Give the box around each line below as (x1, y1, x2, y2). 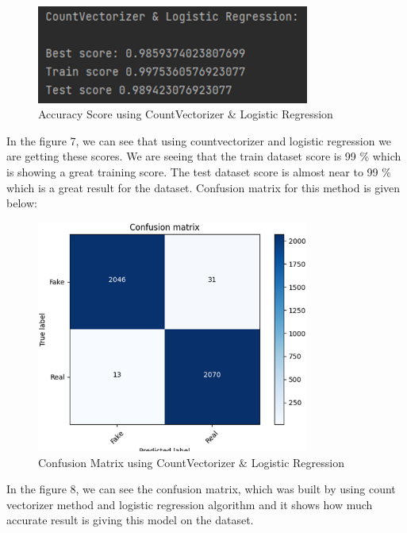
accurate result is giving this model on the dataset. (6, 512, 254, 528)
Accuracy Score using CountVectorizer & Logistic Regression (38, 106, 333, 122)
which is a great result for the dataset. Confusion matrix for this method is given (6, 179, 401, 195)
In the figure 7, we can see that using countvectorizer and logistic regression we (6, 132, 392, 149)
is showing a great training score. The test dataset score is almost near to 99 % (6, 163, 391, 180)
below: (6, 195, 37, 211)
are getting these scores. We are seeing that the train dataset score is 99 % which (6, 148, 401, 164)
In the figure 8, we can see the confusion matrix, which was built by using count (6, 481, 396, 497)
